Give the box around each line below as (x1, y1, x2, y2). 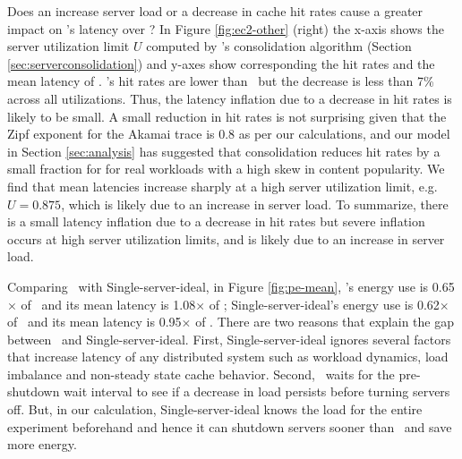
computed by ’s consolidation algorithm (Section (146, 37, 412, 55)
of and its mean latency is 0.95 (7, 312, 182, 331)
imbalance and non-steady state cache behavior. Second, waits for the (7, 364, 395, 383)
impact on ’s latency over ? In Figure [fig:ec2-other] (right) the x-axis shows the (7, 19, 444, 38)
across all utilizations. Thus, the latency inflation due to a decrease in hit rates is (7, 89, 452, 107)
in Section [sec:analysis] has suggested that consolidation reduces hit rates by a (7, 141, 441, 160)
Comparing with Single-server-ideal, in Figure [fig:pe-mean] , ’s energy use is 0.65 (7, 276, 455, 295)
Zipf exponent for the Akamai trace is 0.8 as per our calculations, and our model (7, 124, 450, 143)
